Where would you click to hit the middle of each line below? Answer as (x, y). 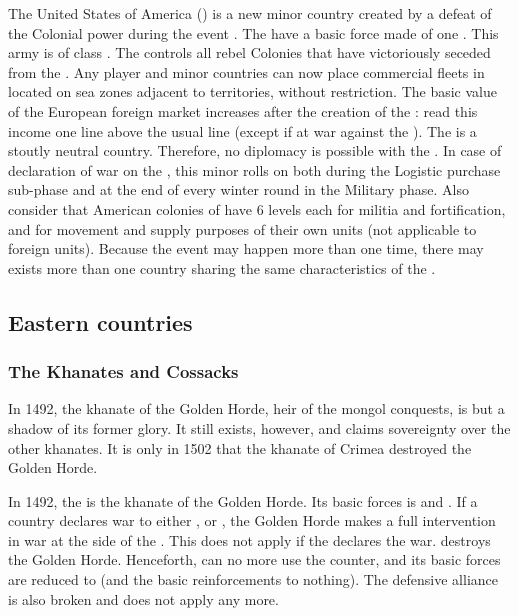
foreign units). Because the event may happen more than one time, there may (246, 248)
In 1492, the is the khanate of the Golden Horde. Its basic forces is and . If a (243, 500)
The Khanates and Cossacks (123, 371)
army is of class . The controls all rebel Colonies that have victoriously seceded (249, 52)
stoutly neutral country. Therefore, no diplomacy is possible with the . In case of (255, 150)
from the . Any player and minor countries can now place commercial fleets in (246, 71)
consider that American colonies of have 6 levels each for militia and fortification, (257, 208)
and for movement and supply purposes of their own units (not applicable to (242, 228)
